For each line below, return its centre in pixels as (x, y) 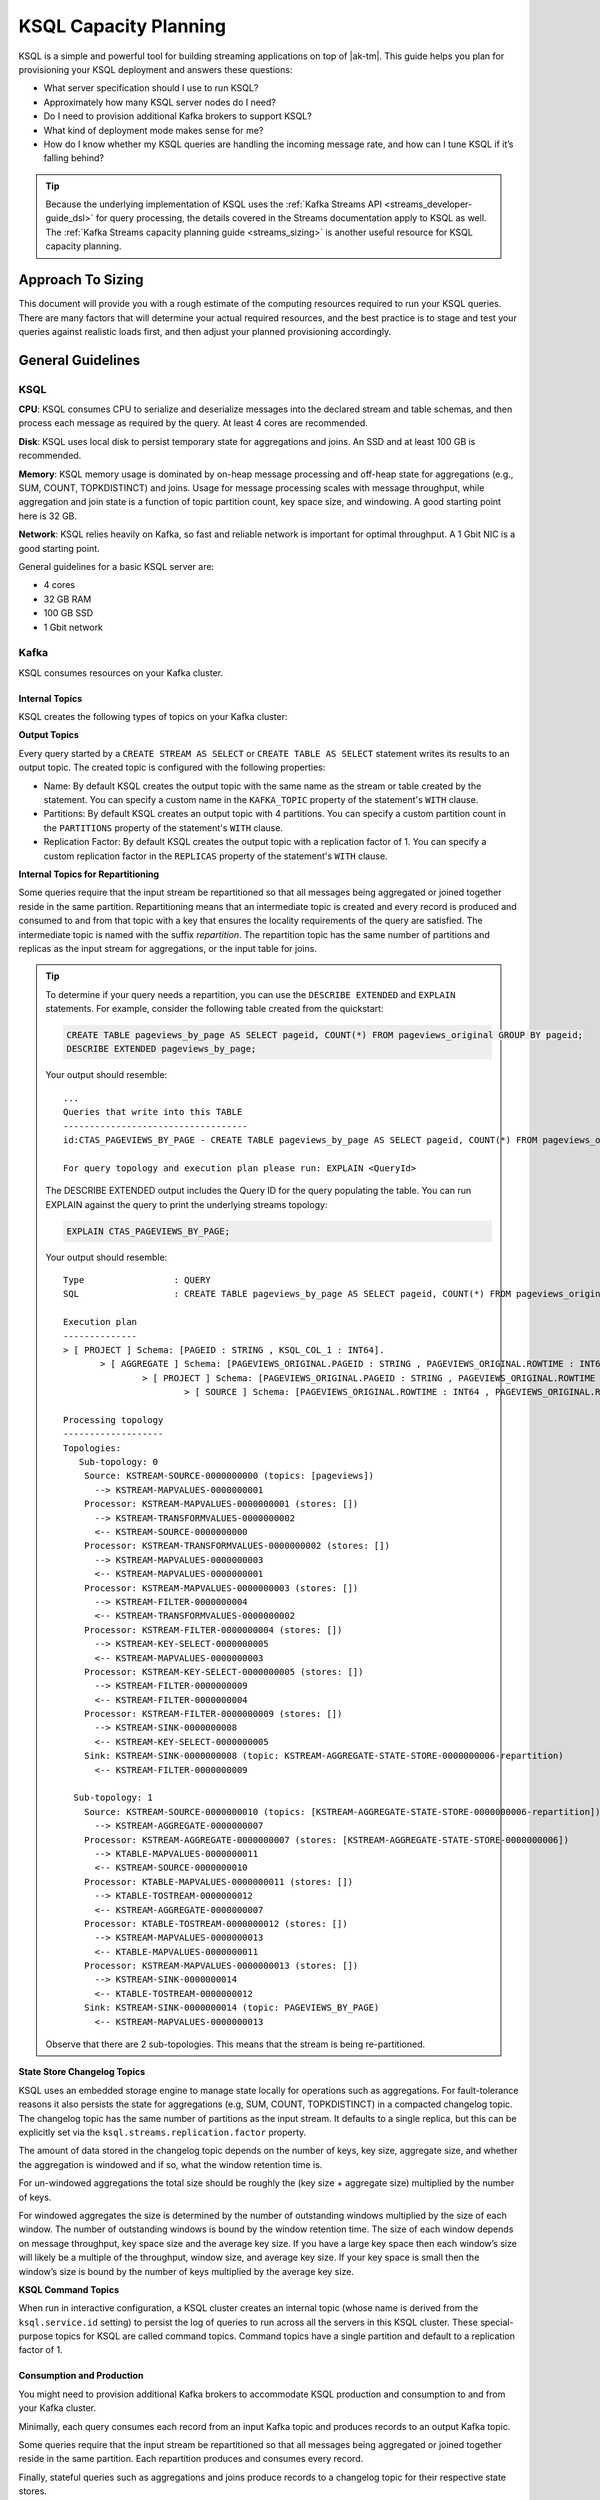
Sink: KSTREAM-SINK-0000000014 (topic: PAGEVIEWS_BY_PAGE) (231, 2008)
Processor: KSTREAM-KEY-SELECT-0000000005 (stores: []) (223, 1671)
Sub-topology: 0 (118, 1462)
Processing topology (113, 1419)
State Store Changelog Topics (82, 2072)
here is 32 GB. (48, 516)
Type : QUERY (137, 1279)
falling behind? (74, 158)
